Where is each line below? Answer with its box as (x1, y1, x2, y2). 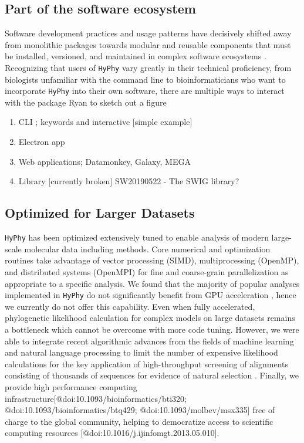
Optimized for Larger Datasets (5, 204, 195, 222)
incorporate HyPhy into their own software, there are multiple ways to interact (5, 84, 285, 97)
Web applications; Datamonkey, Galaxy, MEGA (18, 155, 191, 167)
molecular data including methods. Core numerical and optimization (24, 242, 271, 255)
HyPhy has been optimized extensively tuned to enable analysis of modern (5, 231, 269, 244)
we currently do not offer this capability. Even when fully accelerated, (5, 300, 255, 312)
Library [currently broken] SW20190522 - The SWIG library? (18, 175, 239, 187)
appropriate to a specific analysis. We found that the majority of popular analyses (5, 277, 300, 289)
